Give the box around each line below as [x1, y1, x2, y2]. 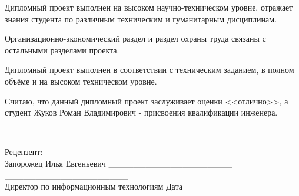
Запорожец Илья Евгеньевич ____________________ [5, 157, 232, 169]
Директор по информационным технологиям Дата [5, 180, 182, 192]
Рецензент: [5, 146, 43, 158]
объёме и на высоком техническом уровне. [5, 75, 157, 87]
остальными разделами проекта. [5, 43, 119, 56]
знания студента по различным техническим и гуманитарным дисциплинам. [5, 12, 277, 25]
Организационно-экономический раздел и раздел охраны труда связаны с [5, 32, 266, 45]
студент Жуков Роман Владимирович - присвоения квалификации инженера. [5, 106, 278, 119]
